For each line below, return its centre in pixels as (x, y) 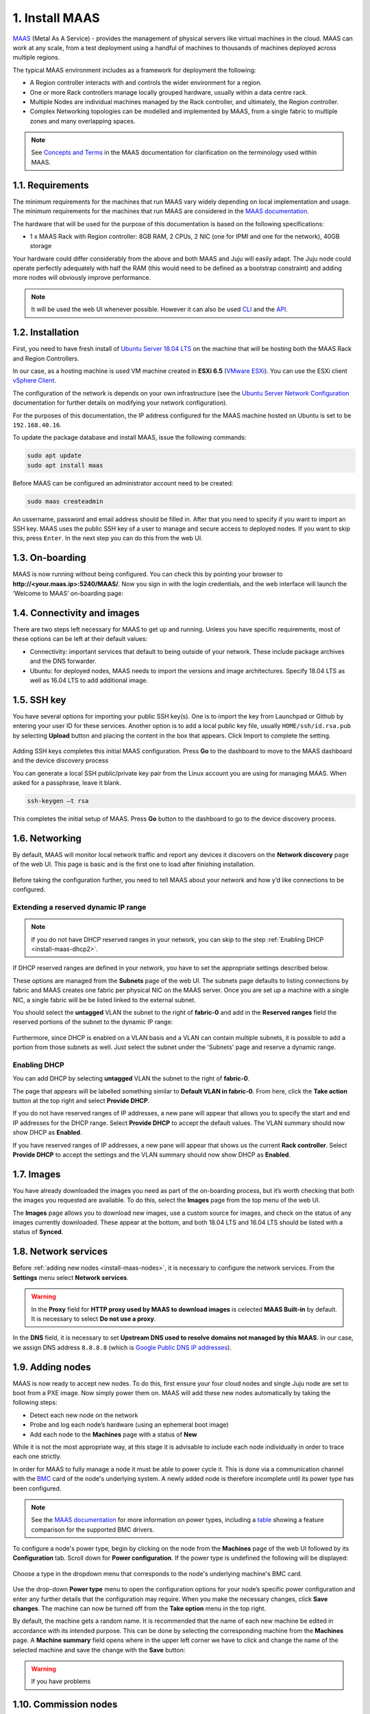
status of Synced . (38, 1232)
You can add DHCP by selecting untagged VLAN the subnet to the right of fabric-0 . (131, 1078)
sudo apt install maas (65, 465)
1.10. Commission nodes (65, 1705)
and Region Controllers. (46, 358)
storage (41, 246)
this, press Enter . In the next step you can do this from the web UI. (108, 538)
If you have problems (61, 1681)
